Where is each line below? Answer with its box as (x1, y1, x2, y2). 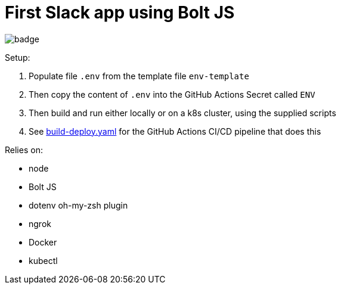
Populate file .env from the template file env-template (29, 70, 249, 81)
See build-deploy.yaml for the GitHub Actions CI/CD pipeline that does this (29, 126, 321, 136)
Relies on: (5, 144, 43, 155)
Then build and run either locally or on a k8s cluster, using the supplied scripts (29, 107, 336, 118)
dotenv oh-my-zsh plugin (29, 200, 128, 210)
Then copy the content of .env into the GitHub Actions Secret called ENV (29, 89, 315, 100)
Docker (29, 237, 57, 247)
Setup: (5, 52, 30, 63)
